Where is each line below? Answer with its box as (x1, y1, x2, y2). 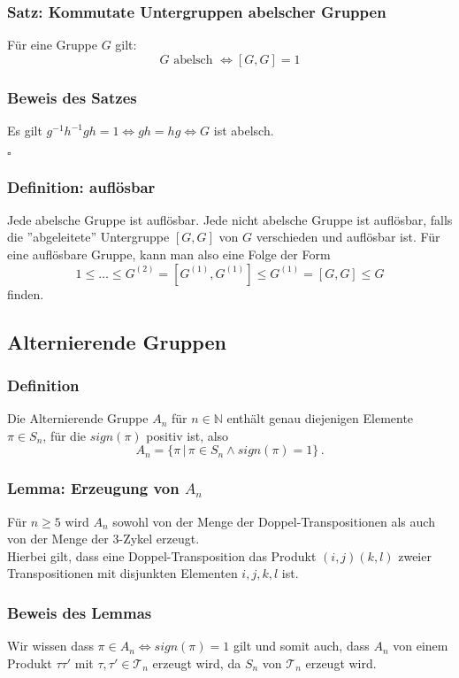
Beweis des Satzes (7, 86, 137, 108)
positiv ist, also (146, 426, 229, 444)
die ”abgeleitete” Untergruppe (7, 227, 170, 246)
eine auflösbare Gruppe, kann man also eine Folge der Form (7, 245, 331, 264)
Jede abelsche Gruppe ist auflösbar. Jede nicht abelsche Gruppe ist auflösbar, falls (7, 210, 453, 228)
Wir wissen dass (7, 636, 94, 655)
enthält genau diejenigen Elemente (226, 409, 414, 428)
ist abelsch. (213, 121, 274, 140)
